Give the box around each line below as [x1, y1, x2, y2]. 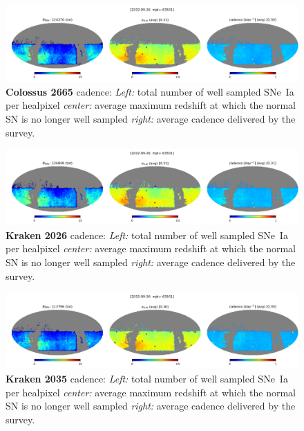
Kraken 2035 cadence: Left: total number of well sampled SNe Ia [6, 371, 288, 385]
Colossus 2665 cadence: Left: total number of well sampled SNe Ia [6, 84, 294, 98]
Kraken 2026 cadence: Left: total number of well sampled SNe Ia [6, 227, 288, 242]
